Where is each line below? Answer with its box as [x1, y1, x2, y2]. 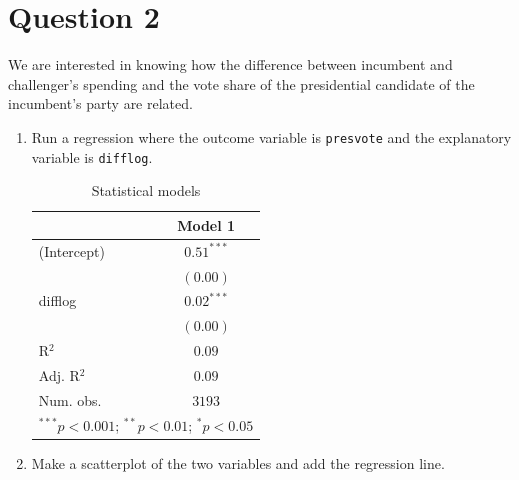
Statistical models [91, 180, 201, 201]
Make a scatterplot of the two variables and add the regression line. [31, 452, 445, 473]
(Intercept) [38, 240, 105, 261]
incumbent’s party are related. [8, 93, 193, 114]
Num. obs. [38, 389, 102, 410]
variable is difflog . [31, 146, 153, 167]
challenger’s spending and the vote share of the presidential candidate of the [8, 73, 475, 94]
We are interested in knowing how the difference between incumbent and [8, 54, 453, 75]
